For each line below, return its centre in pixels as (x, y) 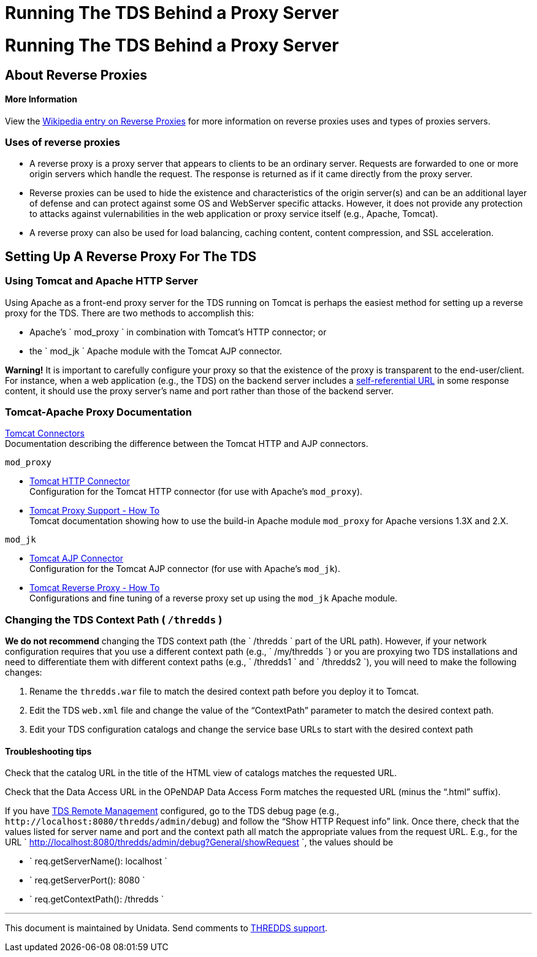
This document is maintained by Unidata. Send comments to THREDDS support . (166, 928)
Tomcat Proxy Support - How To (95, 511)
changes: (24, 673)
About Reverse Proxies (76, 75)
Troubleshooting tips (48, 751)
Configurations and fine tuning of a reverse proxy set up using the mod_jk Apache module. (214, 598)
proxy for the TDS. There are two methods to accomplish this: (129, 313)
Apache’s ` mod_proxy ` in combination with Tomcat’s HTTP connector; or (178, 332)
